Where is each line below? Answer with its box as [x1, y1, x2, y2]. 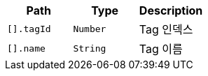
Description [139, 3, 203, 17]
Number [73, 23, 106, 34]
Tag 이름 [139, 42, 183, 56]
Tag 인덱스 [139, 22, 193, 36]
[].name [7, 43, 46, 54]
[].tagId [7, 23, 51, 34]
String [73, 43, 106, 54]
